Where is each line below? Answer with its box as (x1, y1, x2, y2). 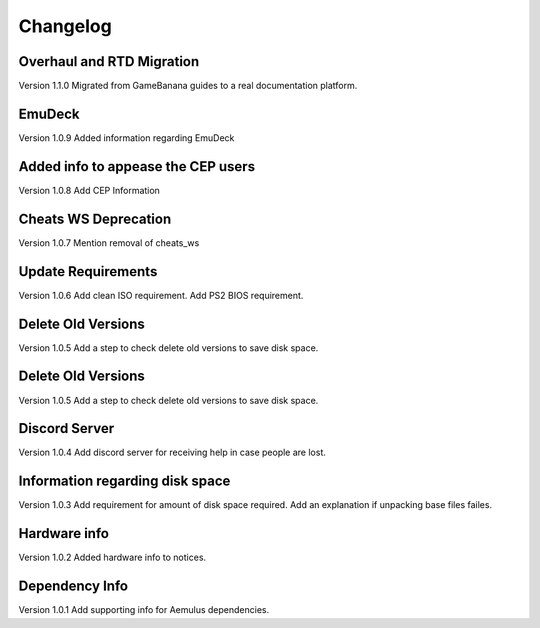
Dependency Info (18, 578, 129, 595)
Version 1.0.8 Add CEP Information (18, 184, 160, 196)
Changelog (18, 15, 112, 37)
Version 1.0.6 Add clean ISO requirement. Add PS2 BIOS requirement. (18, 289, 304, 301)
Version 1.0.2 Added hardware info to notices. (18, 551, 207, 564)
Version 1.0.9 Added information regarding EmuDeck (18, 131, 235, 144)
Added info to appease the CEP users (18, 158, 255, 175)
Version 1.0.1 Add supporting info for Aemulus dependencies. (18, 604, 270, 616)
